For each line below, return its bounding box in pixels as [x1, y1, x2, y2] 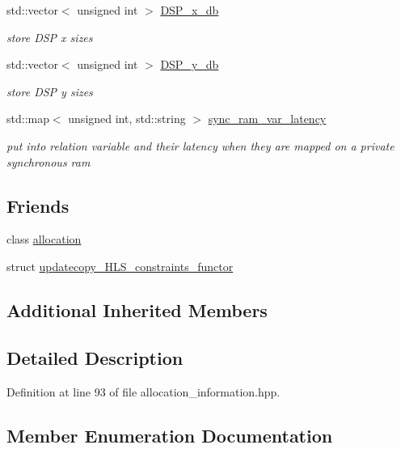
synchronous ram [6, 153, 91, 170]
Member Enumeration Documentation [6, 422, 333, 447]
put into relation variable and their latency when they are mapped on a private [6, 137, 395, 154]
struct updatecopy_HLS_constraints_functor [6, 257, 234, 274]
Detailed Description [6, 345, 184, 370]
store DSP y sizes [6, 83, 93, 100]
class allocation [6, 231, 82, 248]
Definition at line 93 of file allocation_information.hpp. [6, 383, 281, 400]
